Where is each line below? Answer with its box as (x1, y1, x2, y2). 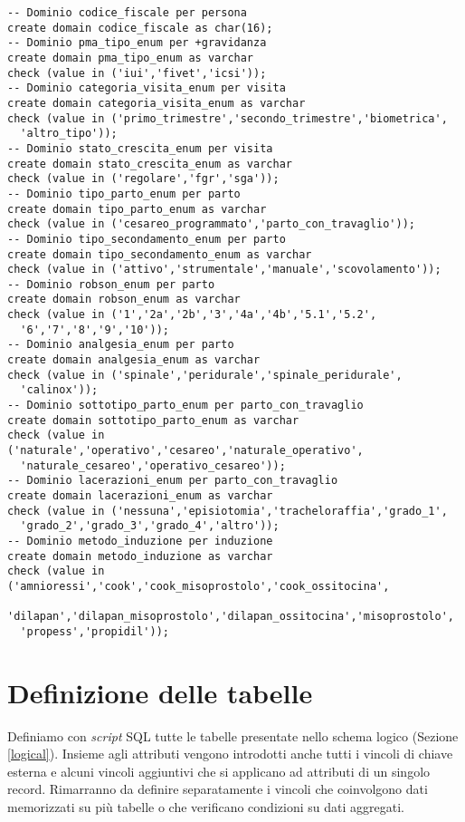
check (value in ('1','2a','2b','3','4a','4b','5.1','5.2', (7, 308, 377, 322)
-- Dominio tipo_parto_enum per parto (7, 187, 241, 200)
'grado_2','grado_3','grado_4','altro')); (20, 519, 280, 533)
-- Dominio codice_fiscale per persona (7, 6, 247, 19)
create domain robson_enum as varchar (7, 293, 241, 306)
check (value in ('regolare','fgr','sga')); (7, 172, 280, 186)
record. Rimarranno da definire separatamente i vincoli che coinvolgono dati (7, 779, 428, 798)
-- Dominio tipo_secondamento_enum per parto (7, 232, 286, 246)
